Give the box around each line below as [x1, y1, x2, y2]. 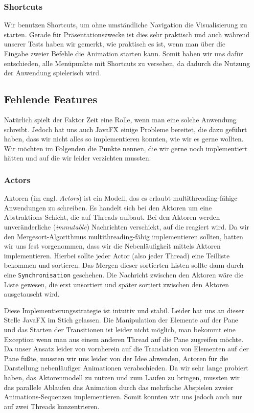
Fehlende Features [4, 92, 97, 107]
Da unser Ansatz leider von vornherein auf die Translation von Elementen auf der [4, 344, 249, 354]
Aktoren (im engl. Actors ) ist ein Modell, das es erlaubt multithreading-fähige [4, 193, 238, 203]
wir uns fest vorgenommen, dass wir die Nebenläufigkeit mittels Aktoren [4, 241, 221, 251]
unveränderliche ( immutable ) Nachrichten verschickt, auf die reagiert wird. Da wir [4, 221, 250, 231]
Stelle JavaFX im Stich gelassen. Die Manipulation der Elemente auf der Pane [4, 315, 238, 325]
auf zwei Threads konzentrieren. [4, 401, 100, 411]
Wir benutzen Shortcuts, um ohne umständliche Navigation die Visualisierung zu [4, 20, 247, 30]
